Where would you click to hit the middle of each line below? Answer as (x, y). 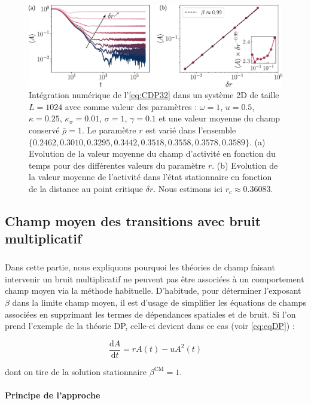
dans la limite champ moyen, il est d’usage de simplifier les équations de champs (159, 302)
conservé (44, 130)
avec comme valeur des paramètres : (131, 106)
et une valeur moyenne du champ (219, 118)
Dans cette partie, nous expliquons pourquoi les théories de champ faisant (140, 267)
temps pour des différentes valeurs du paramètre (117, 165)
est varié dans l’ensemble (191, 130)
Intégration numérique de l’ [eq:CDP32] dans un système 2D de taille (154, 95)
